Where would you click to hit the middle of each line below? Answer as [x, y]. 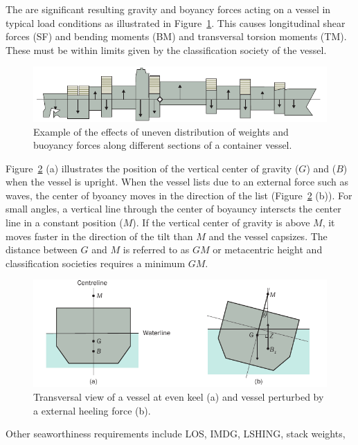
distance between [42, 249]
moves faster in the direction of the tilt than [99, 236]
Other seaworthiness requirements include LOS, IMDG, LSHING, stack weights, [176, 434]
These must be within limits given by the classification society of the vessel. [166, 49]
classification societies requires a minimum [96, 263]
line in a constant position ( [64, 222]
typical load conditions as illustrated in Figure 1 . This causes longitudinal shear [176, 22]
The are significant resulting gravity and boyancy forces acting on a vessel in [168, 9]
